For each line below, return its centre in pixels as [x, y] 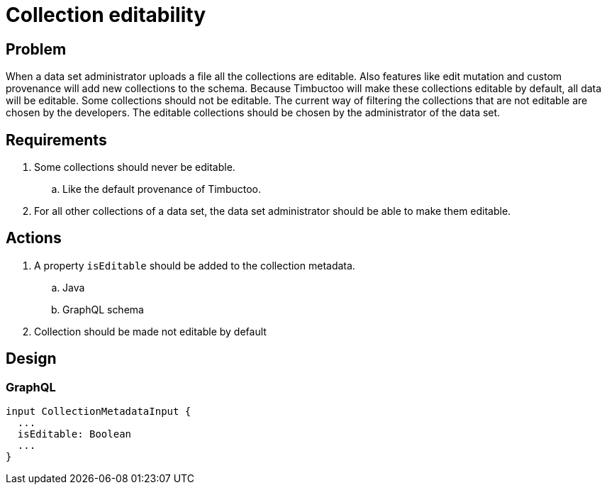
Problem [36, 49]
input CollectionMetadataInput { [99, 412]
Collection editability [106, 15]
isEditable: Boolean [74, 434]
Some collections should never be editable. [135, 167]
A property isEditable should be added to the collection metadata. [195, 265]
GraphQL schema [103, 309]
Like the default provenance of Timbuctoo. [162, 189]
